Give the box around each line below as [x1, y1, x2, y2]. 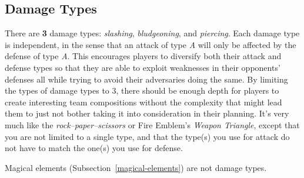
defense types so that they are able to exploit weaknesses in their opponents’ [5, 61, 280, 73]
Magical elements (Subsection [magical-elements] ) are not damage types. [5, 161, 267, 173]
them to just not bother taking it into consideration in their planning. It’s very [5, 107, 289, 119]
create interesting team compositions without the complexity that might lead [5, 95, 282, 108]
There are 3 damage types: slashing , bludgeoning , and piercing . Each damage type [5, 27, 300, 39]
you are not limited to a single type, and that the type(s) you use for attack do [5, 130, 290, 142]
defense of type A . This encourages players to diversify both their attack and [5, 50, 282, 62]
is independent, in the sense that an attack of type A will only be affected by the [5, 38, 296, 50]
